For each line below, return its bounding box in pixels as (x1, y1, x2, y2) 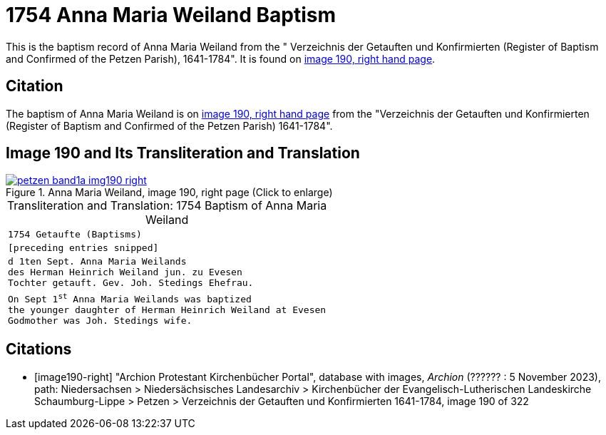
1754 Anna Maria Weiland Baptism (6, 3, 337, 27)
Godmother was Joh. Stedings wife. (8, 314, 192, 326)
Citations (6, 340, 72, 359)
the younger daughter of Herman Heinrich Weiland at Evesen (8, 304, 327, 315)
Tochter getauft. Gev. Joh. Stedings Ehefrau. (8, 277, 254, 289)
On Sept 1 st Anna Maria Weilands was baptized (8, 291, 252, 304)
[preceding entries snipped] (8, 242, 159, 254)
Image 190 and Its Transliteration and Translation (6, 144, 360, 163)
